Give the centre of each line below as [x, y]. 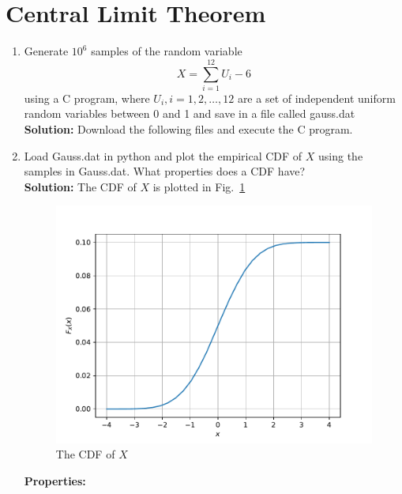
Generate [46, 51]
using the [341, 155]
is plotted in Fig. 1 [199, 186]
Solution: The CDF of [80, 186]
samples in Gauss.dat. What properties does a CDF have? [165, 171]
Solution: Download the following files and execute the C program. [188, 129]
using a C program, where [87, 98]
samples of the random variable [167, 51]
